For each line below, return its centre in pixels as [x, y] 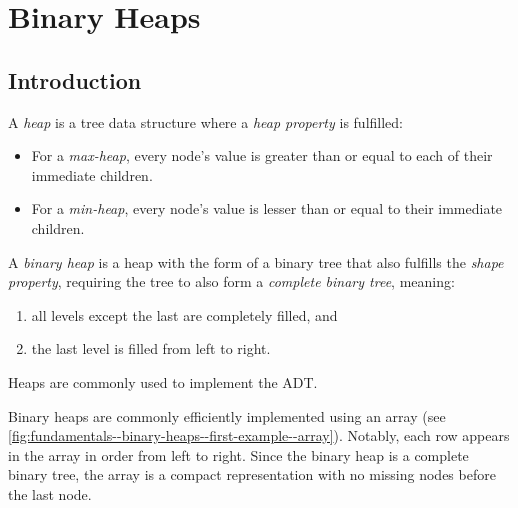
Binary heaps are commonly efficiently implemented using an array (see [227, 415]
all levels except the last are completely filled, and [184, 314]
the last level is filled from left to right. [151, 348]
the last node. [50, 493]
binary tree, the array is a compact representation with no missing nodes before [252, 474]
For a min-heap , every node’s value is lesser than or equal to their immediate [267, 208]
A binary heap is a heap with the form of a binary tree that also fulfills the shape [256, 261]
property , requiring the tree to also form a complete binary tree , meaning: [231, 281]
